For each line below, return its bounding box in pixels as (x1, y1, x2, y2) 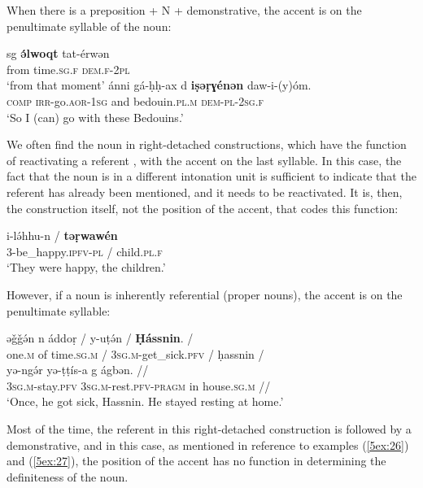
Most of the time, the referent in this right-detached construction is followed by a (7, 420, 412, 438)
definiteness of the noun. (7, 468, 129, 485)
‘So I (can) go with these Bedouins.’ (7, 108, 184, 125)
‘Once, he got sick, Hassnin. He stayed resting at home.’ (7, 393, 284, 410)
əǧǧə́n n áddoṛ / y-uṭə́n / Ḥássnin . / (7, 329, 194, 346)
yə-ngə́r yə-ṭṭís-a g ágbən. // (7, 361, 149, 378)
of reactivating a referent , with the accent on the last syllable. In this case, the (7, 151, 402, 168)
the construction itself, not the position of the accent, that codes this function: (7, 199, 399, 216)
